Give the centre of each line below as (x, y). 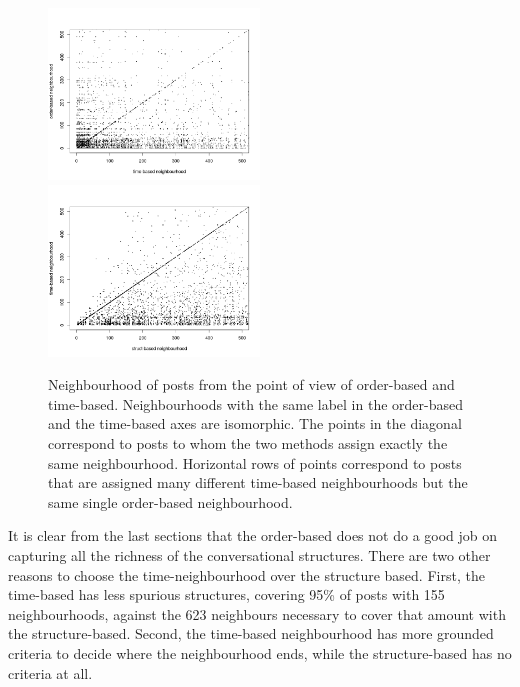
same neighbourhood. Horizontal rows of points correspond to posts (255, 462)
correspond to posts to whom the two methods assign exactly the (248, 443)
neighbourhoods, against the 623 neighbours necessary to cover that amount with (257, 613)
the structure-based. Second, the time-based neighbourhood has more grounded (251, 633)
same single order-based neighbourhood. (170, 501)
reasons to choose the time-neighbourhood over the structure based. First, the (246, 574)
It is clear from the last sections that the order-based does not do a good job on (253, 535)
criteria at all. (50, 672)
